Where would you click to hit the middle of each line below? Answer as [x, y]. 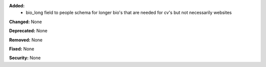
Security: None [25, 58]
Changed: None [25, 22]
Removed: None [26, 40]
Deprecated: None [28, 31]
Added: [17, 6]
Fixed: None [22, 49]
